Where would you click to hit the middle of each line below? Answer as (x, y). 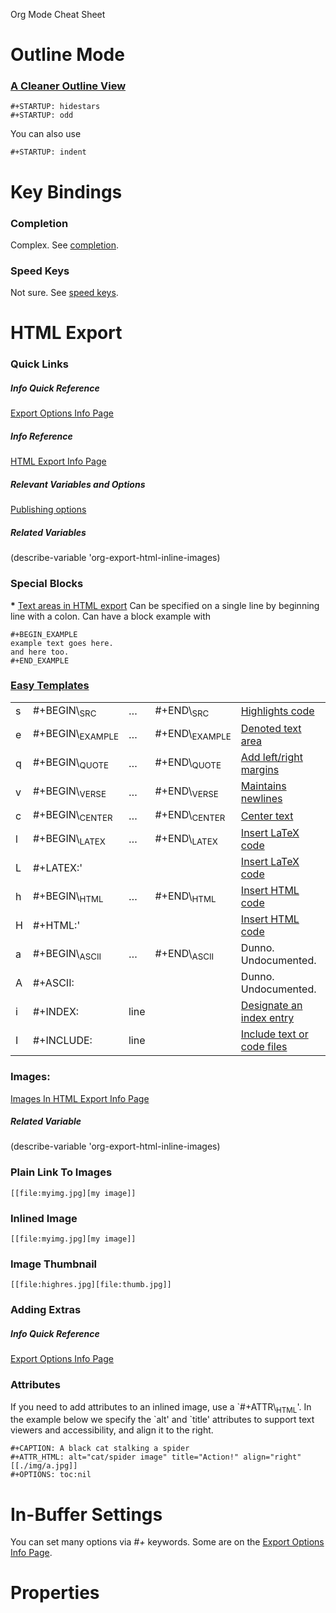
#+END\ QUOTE (188, 763)
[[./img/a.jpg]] (44, 1466)
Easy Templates (50, 686)
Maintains (263, 786)
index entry (267, 1018)
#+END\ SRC (182, 711)
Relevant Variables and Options (78, 484)
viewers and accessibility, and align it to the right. (112, 1430)
